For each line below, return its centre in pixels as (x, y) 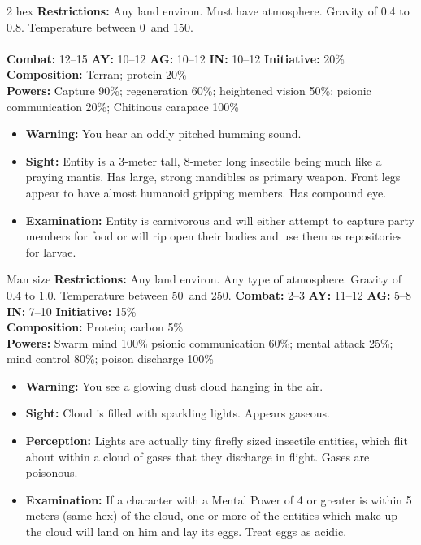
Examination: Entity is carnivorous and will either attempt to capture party (220, 220)
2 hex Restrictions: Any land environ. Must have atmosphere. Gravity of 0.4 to (208, 11)
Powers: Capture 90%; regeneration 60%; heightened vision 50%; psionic (189, 90)
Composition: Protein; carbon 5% (95, 327)
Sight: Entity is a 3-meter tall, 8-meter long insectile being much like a (204, 160)
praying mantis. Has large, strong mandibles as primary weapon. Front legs (213, 177)
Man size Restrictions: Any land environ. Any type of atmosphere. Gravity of (204, 279)
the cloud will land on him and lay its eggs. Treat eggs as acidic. (186, 532)
